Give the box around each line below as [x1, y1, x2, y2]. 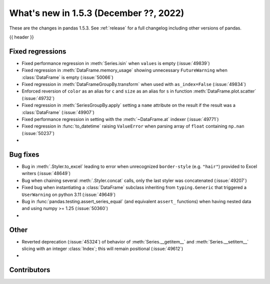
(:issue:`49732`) [21, 95, 55, 101]
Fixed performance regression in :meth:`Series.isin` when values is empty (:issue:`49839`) [21, 60, 210, 66]
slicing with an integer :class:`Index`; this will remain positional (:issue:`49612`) [21, 245, 183, 252]
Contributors [9, 265, 50, 274]
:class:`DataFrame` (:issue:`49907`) [21, 109, 94, 115]
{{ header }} [9, 34, 34, 40]
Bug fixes [9, 150, 39, 158]
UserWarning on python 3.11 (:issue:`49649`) [21, 191, 116, 197]
